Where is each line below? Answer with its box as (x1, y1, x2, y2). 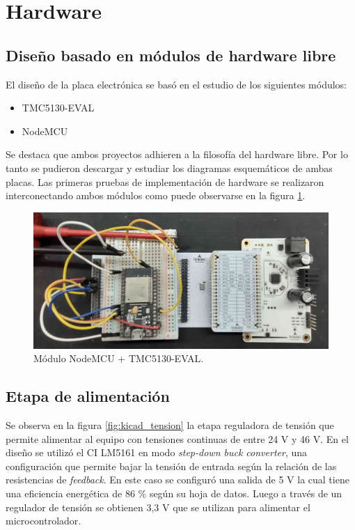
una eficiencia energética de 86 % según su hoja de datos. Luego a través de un (6, 485, 342, 500)
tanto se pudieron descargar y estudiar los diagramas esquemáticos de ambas (6, 160, 333, 175)
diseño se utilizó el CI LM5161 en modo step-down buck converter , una (6, 445, 308, 460)
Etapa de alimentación (6, 385, 170, 407)
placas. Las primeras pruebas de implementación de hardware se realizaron (6, 174, 324, 189)
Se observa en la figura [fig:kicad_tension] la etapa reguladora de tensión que (6, 417, 334, 432)
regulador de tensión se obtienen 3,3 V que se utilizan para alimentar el (6, 499, 310, 514)
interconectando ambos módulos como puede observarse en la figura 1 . (6, 188, 306, 203)
